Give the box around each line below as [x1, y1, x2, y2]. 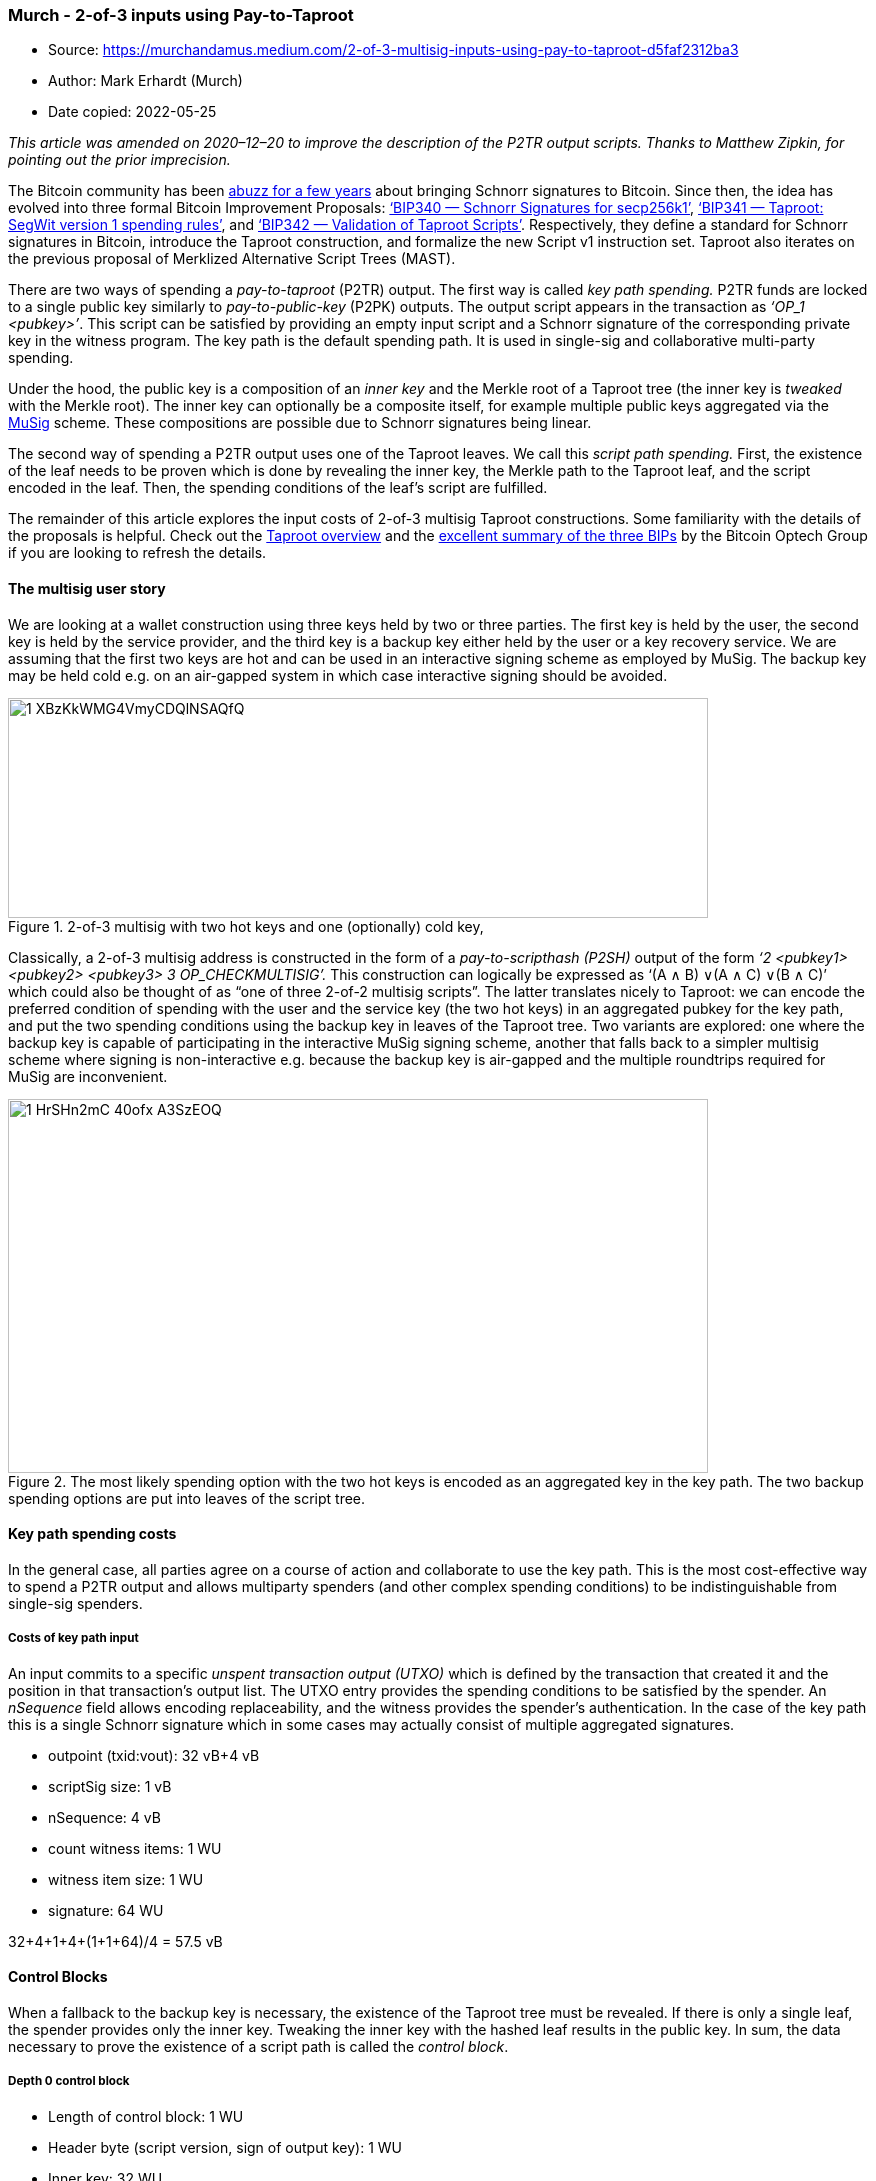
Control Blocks [8, 1968, 108, 1986]
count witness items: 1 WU [48, 1839, 222, 1857]
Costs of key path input [8, 1631, 139, 1646]
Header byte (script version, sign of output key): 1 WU [48, 2138, 403, 2156]
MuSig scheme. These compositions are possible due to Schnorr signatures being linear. [8, 414, 592, 432]
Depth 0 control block [8, 2074, 130, 2089]
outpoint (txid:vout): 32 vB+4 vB [48, 1746, 260, 1764]
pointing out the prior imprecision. [8, 151, 231, 169]
